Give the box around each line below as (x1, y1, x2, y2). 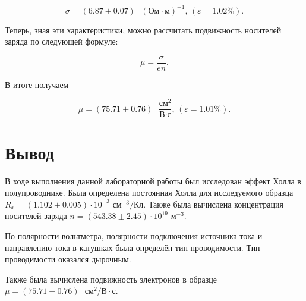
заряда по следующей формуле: (5, 35, 118, 48)
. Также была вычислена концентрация (143, 197, 283, 210)
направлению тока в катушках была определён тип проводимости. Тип (5, 241, 260, 253)
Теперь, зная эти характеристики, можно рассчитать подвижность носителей (5, 23, 282, 36)
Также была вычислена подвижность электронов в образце (5, 272, 217, 285)
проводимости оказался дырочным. (5, 253, 131, 265)
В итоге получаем (5, 78, 69, 90)
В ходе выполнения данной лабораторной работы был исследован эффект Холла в (5, 174, 301, 187)
